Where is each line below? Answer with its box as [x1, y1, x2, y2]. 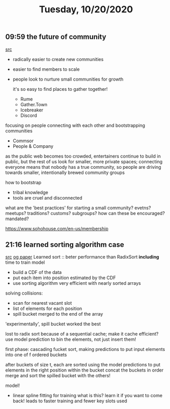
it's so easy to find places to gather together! [12, 86, 108, 92]
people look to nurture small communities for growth [12, 76, 124, 82]
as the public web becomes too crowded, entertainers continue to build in [5, 153, 161, 159]
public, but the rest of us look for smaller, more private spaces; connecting [5, 158, 163, 165]
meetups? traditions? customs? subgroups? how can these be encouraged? [5, 210, 165, 216]
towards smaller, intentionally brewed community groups [5, 169, 125, 176]
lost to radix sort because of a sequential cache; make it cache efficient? [5, 331, 159, 337]
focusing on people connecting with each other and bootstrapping [5, 122, 145, 128]
